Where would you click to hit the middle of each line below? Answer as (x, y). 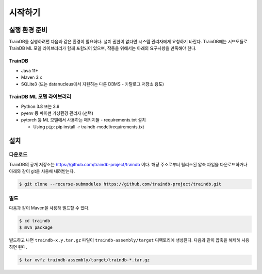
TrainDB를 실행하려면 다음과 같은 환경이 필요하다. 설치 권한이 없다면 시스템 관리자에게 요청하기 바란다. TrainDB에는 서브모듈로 (128, 42)
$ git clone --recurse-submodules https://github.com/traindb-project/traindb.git (120, 184)
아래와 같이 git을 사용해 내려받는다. (42, 171)
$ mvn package (36, 228)
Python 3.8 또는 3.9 (40, 106)
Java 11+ (30, 70)
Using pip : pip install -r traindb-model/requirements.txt (89, 127)
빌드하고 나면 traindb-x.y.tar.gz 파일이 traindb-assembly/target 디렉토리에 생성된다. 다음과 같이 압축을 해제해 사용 (129, 240)
